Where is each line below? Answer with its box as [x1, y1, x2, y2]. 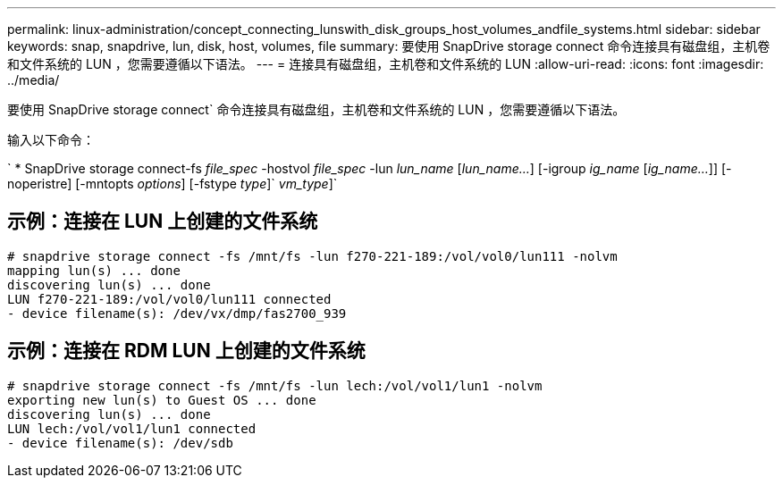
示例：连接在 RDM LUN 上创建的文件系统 [7, 339, 366, 363]
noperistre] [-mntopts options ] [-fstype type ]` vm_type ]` [7, 176, 338, 191]
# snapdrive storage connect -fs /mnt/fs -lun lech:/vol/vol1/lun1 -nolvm [7, 378, 543, 393]
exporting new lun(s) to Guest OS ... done [7, 392, 316, 407]
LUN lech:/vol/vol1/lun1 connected [7, 421, 257, 436]
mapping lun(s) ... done [7, 263, 181, 278]
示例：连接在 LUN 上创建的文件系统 [7, 210, 318, 233]
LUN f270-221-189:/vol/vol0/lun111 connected [7, 291, 332, 306]
